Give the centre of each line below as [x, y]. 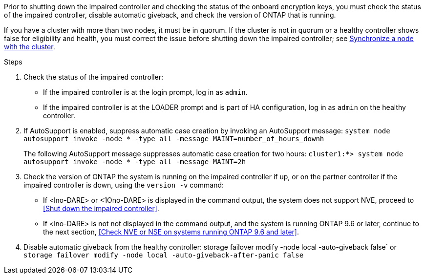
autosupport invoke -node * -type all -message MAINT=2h [135, 162]
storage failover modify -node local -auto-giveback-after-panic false [164, 255]
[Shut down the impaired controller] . [101, 208]
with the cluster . [30, 47]
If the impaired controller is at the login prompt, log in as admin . [145, 92]
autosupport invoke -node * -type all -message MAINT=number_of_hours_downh [174, 139]
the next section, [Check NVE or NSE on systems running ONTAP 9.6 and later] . [171, 232]
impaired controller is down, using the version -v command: [124, 185]
